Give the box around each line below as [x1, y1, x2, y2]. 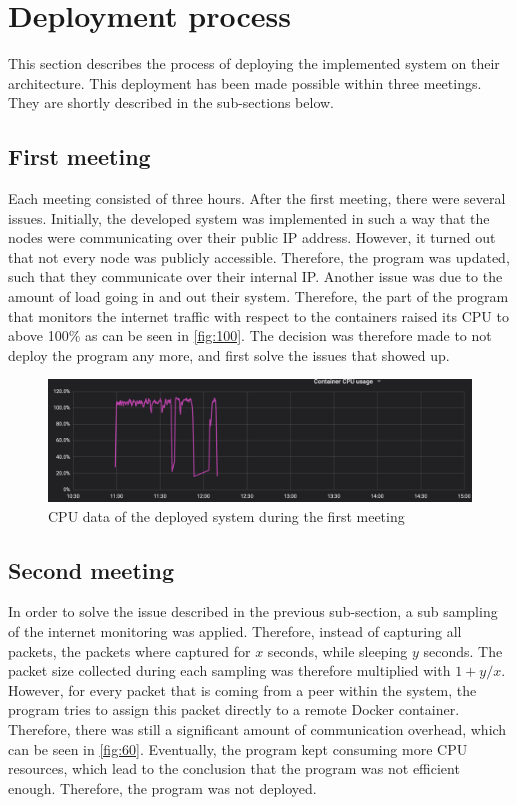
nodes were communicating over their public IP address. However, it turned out [8, 227, 496, 248]
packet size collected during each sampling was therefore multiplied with [8, 660, 451, 681]
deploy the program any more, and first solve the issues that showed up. [8, 344, 450, 365]
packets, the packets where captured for [8, 640, 251, 661]
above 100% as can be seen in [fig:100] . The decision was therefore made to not [8, 325, 492, 346]
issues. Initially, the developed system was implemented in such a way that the [8, 207, 490, 228]
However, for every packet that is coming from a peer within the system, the [8, 679, 477, 700]
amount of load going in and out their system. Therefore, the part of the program [8, 286, 509, 307]
